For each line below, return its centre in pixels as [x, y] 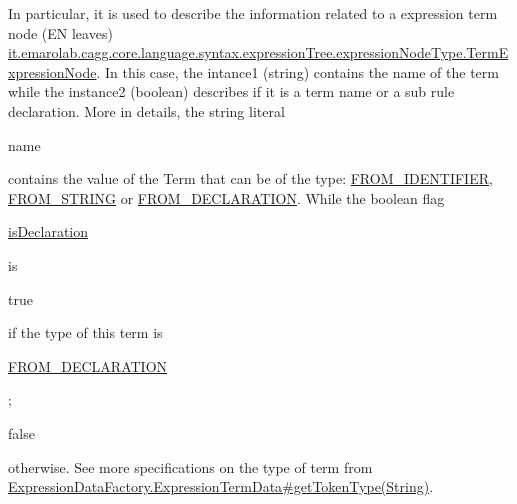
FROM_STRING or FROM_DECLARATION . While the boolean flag [226, 197]
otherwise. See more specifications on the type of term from [190, 466]
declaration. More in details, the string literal [146, 110]
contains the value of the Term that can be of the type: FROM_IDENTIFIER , [250, 178]
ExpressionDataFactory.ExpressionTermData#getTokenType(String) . [221, 486]
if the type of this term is [85, 332]
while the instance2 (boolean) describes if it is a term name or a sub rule [231, 91]
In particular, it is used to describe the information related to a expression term [253, 13]
